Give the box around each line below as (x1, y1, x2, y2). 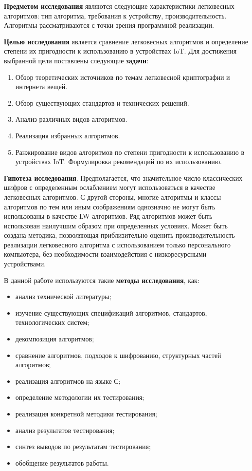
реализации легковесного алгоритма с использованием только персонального (4, 239, 231, 249)
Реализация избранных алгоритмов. (15, 130, 120, 140)
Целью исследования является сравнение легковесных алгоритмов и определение (4, 36, 248, 46)
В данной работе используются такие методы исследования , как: (4, 275, 199, 285)
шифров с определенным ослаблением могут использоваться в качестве (4, 182, 216, 192)
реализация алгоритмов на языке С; (15, 376, 121, 386)
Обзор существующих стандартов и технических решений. (15, 97, 189, 108)
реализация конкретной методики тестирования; (15, 409, 157, 418)
